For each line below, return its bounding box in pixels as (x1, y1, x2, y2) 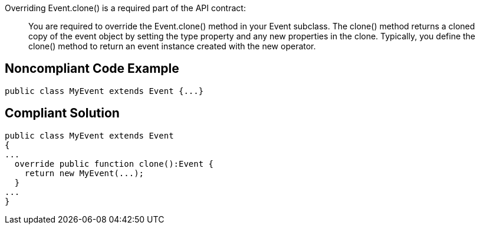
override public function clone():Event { (14, 159, 214, 169)
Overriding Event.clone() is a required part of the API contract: (5, 3, 246, 13)
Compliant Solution (5, 106, 120, 121)
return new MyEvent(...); (24, 168, 144, 178)
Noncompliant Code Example (5, 61, 179, 76)
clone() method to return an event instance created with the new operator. (28, 41, 316, 51)
